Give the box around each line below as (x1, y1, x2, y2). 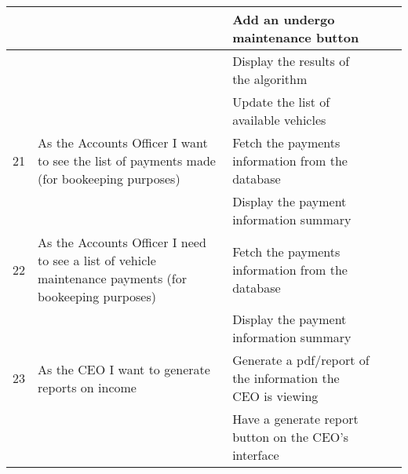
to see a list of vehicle (38, 251, 156, 269)
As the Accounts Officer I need (38, 233, 206, 251)
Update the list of (232, 93, 330, 111)
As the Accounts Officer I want (38, 133, 208, 151)
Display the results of (232, 52, 350, 70)
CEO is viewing (232, 387, 319, 405)
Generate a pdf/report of (232, 351, 370, 369)
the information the (232, 369, 340, 387)
